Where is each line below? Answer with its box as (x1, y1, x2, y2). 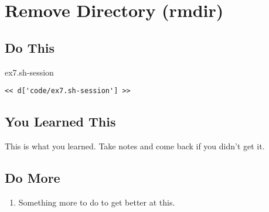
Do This (5, 38, 55, 56)
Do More (5, 169, 60, 187)
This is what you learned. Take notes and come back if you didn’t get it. (5, 140, 265, 152)
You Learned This (5, 112, 116, 131)
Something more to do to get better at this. (18, 196, 175, 208)
